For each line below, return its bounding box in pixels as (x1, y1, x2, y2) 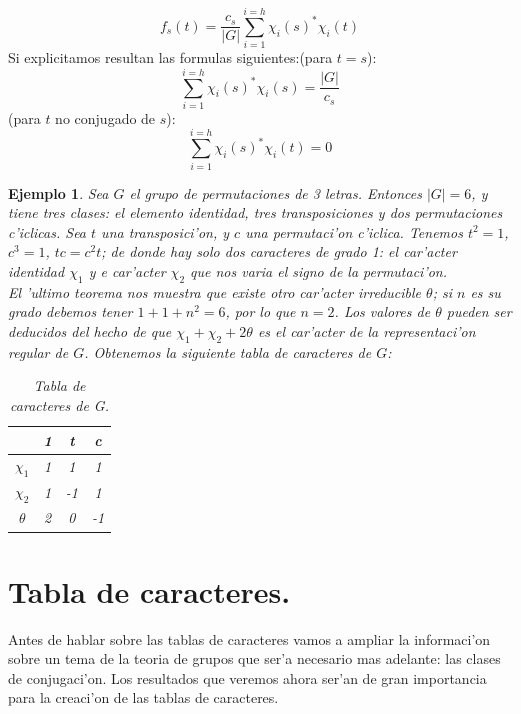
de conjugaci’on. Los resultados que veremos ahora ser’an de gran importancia (8, 667, 487, 688)
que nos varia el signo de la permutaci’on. (190, 260, 448, 281)
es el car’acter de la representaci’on (257, 320, 476, 341)
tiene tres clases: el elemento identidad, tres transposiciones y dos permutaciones (8, 202, 503, 223)
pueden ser (446, 301, 512, 322)
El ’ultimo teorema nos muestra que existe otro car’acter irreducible (8, 281, 422, 302)
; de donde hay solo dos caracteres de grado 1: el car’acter (101, 241, 457, 262)
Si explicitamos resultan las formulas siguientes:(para (8, 47, 333, 68)
